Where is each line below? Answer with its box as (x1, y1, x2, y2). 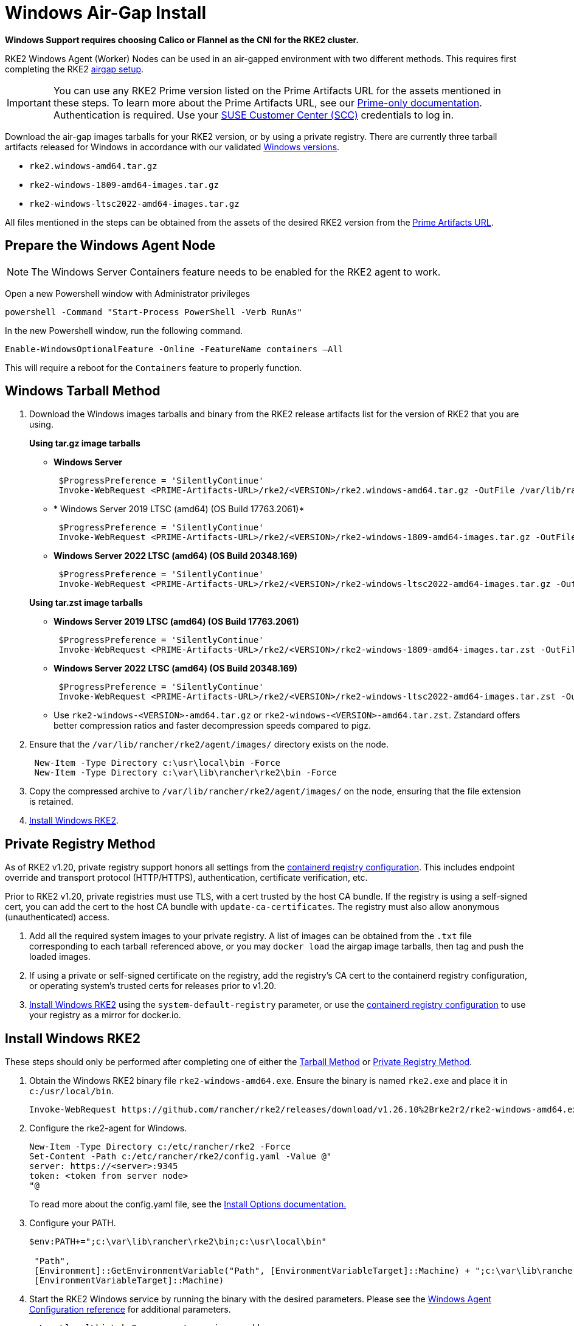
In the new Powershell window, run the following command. (5, 325, 243, 336)
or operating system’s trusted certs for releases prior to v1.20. (29, 981, 277, 991)
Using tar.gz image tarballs (29, 438, 140, 449)
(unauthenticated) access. (5, 912, 110, 923)
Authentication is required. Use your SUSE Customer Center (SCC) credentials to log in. (53, 108, 454, 121)
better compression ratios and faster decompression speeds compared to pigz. (54, 720, 371, 731)
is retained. (29, 796, 74, 807)
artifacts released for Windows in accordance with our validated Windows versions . (5, 141, 340, 152)
